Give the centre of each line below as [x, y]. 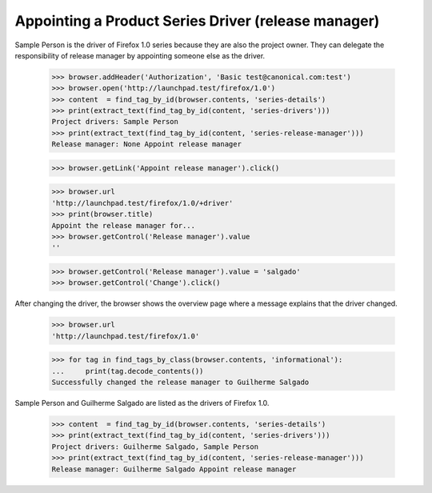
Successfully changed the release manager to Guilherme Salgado [180, 383]
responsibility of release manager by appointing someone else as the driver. [140, 55]
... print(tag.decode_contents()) [128, 371]
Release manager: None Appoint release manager [146, 144]
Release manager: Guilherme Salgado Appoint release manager [174, 469]
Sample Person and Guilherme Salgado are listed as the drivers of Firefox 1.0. [142, 403]
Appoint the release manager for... [124, 225]
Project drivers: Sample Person [115, 122]
